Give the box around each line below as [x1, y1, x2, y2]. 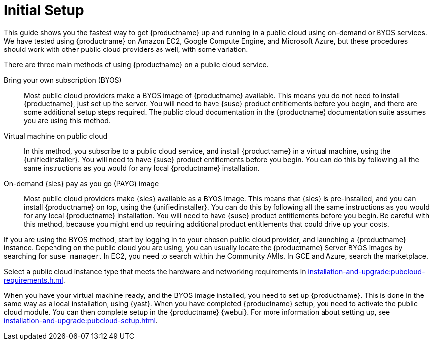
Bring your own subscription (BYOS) [4, 75, 122, 84]
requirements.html [4, 275, 63, 284]
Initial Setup [4, 2, 84, 19]
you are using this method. [24, 116, 110, 125]
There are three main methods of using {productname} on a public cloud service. [4, 60, 269, 69]
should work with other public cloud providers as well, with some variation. [4, 45, 248, 53]
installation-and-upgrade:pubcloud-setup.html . [4, 316, 158, 325]
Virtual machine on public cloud [4, 131, 108, 140]
